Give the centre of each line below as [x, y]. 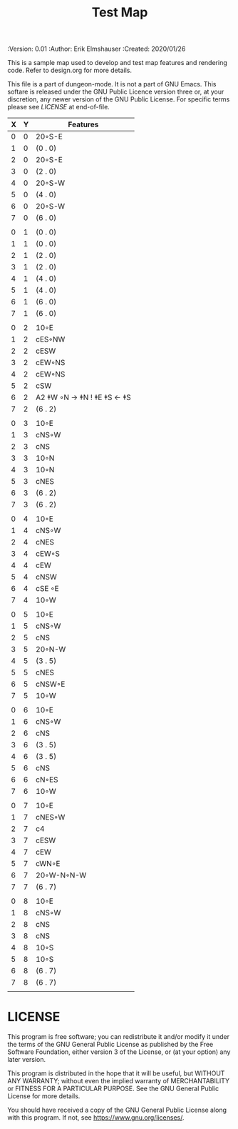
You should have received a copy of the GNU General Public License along [117, 1110]
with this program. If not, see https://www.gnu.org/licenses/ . [96, 1118]
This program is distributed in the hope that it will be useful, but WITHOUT [116, 1073]
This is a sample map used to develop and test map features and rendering [118, 63]
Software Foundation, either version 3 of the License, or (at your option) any [119, 1052]
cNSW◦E [50, 685]
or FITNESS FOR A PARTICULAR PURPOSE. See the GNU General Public [113, 1089]
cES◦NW [50, 339]
